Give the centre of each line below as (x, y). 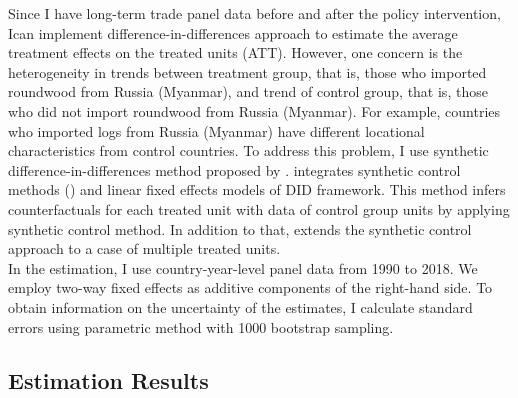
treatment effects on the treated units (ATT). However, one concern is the (235, 52)
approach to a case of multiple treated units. (144, 248)
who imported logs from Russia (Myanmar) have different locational (216, 130)
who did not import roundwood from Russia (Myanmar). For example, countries (254, 110)
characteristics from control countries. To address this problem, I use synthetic (248, 150)
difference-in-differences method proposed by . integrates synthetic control (234, 169)
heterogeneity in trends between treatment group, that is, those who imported (247, 71)
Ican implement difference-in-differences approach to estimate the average (233, 32)
